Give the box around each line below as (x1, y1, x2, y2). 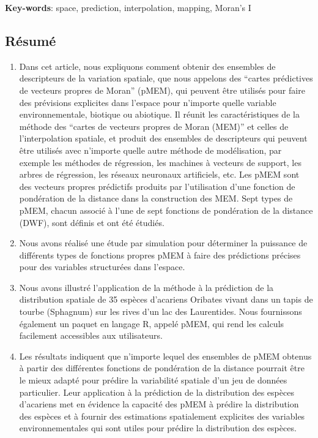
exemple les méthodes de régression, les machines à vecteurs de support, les (19, 156, 301, 168)
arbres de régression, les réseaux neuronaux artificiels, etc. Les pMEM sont (19, 168, 300, 181)
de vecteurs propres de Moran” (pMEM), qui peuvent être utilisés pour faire (19, 83, 305, 96)
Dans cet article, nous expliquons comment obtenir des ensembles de (19, 59, 276, 72)
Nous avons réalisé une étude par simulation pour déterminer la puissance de (19, 236, 308, 249)
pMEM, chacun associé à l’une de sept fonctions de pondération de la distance (19, 203, 313, 216)
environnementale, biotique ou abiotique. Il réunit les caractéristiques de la (19, 108, 300, 121)
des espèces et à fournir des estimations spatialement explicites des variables (19, 409, 305, 422)
